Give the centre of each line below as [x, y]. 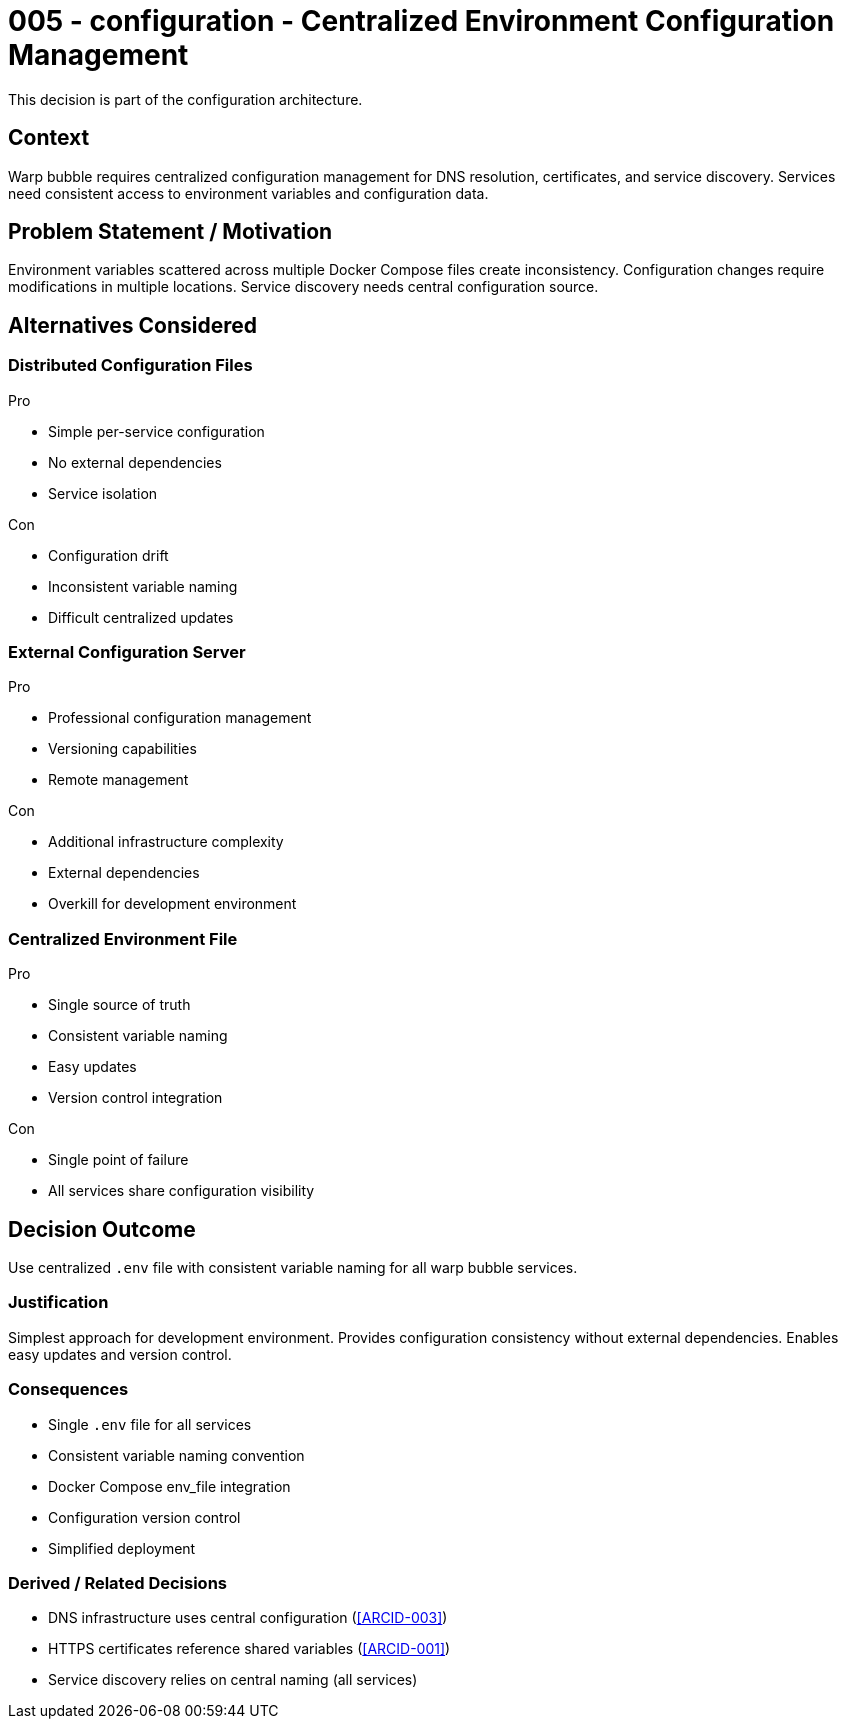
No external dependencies [135, 462]
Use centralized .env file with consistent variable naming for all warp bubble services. [293, 1267]
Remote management [118, 780]
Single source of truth [119, 1005]
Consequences [68, 1389]
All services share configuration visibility [181, 1191]
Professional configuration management [180, 718]
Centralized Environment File [123, 938]
